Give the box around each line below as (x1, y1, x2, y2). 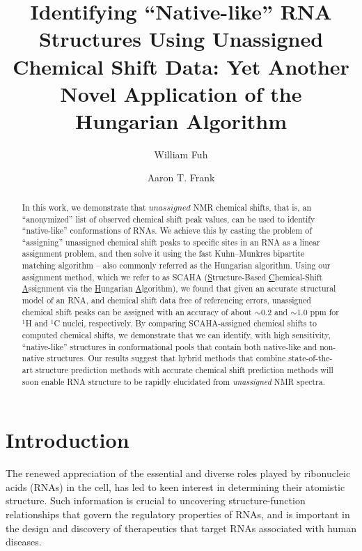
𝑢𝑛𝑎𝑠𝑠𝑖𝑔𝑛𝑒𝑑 (148, 203, 191, 212)
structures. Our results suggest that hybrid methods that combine (47, 352, 286, 364)
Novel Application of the (60, 79, 302, 107)
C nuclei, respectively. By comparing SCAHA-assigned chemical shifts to (54, 317, 317, 329)
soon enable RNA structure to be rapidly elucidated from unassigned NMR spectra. (22, 375, 325, 387)
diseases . (6, 534, 42, 549)
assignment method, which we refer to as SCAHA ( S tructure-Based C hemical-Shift (22, 271, 323, 282)
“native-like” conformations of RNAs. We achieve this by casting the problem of (22, 225, 312, 236)
